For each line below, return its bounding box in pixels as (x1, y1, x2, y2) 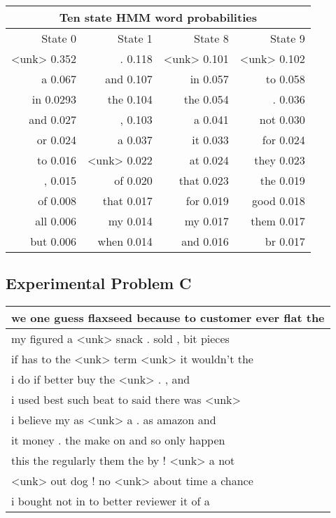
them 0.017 (251, 213, 305, 229)
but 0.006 (30, 233, 76, 249)
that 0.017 (102, 192, 153, 209)
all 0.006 (35, 213, 76, 229)
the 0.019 (260, 172, 305, 188)
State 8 (193, 30, 229, 46)
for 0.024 (262, 132, 305, 148)
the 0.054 (183, 91, 229, 107)
